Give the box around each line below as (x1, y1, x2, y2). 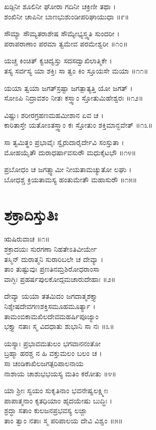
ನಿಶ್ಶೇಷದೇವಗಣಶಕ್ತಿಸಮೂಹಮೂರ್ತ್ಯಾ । (4, 301, 96, 311)
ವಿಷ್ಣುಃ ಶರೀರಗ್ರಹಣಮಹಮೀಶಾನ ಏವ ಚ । (4, 109, 104, 120)
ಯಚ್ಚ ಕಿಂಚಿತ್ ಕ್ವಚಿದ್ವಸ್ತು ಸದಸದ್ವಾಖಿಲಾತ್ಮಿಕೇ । (4, 55, 112, 66)
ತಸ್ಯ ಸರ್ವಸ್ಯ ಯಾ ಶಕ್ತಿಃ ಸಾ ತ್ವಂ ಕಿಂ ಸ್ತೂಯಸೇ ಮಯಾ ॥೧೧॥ (4, 65, 148, 76)
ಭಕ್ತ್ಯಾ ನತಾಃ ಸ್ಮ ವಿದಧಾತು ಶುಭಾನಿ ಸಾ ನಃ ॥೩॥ (4, 321, 114, 331)
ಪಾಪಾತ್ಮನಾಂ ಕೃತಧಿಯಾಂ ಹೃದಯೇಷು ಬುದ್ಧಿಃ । (4, 395, 113, 405)
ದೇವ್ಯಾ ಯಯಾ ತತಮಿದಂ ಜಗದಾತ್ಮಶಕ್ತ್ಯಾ (4, 291, 98, 301)
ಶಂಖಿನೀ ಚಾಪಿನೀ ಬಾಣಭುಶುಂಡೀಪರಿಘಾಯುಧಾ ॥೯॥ (4, 11, 129, 21)
